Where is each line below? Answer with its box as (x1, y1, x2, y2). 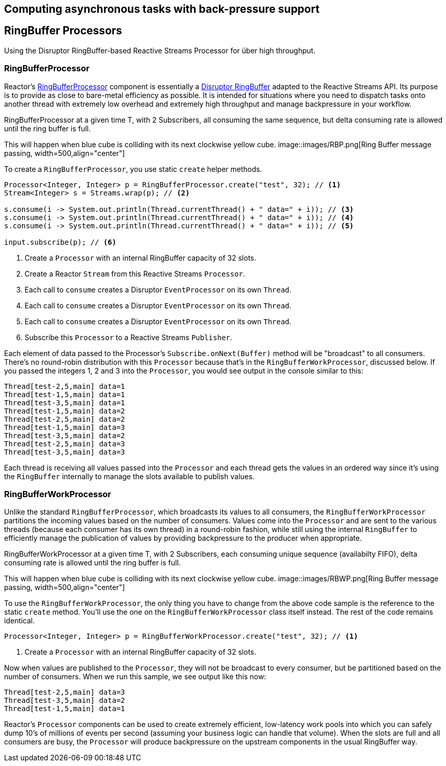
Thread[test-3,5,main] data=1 (4, 398, 125, 407)
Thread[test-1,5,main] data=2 (4, 406, 125, 415)
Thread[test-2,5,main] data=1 (4, 382, 125, 390)
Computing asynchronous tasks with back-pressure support (4, 3, 320, 15)
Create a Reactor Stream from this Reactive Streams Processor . (25, 269, 245, 278)
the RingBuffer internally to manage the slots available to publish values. (4, 472, 254, 481)
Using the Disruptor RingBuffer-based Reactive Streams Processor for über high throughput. (4, 46, 315, 55)
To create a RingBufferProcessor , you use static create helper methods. (4, 164, 262, 173)
